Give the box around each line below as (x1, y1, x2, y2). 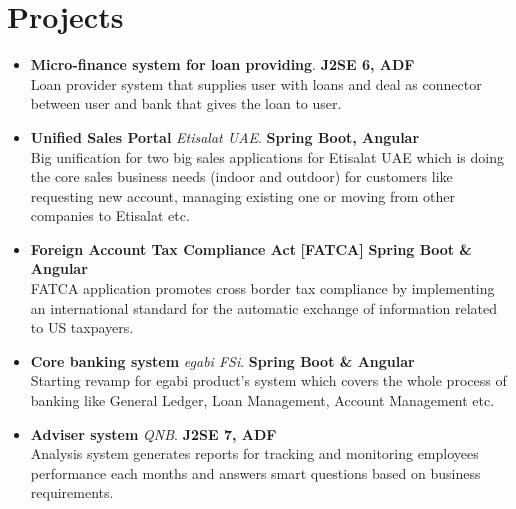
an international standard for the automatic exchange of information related (30, 297, 498, 318)
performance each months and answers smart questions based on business (30, 462, 481, 483)
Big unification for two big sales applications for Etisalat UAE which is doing (30, 146, 504, 167)
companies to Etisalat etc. (30, 205, 190, 226)
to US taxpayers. (30, 317, 134, 338)
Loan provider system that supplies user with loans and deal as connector (30, 73, 482, 94)
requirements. (30, 482, 114, 503)
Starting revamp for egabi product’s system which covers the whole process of (30, 370, 507, 391)
